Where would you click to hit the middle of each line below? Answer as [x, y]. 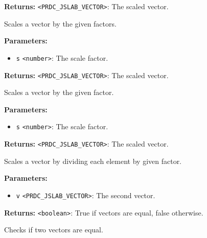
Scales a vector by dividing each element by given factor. [93, 161]
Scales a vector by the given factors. [60, 23]
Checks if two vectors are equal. [54, 230]
